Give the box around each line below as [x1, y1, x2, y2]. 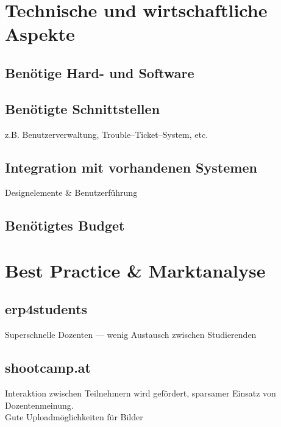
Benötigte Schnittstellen [5, 99, 160, 118]
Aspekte [5, 21, 75, 46]
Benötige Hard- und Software [5, 63, 194, 82]
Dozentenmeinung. [5, 398, 74, 411]
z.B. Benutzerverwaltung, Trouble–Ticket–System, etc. [5, 127, 208, 140]
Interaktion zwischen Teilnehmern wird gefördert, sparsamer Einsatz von [5, 387, 276, 400]
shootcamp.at [5, 358, 91, 377]
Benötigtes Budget [5, 216, 125, 235]
